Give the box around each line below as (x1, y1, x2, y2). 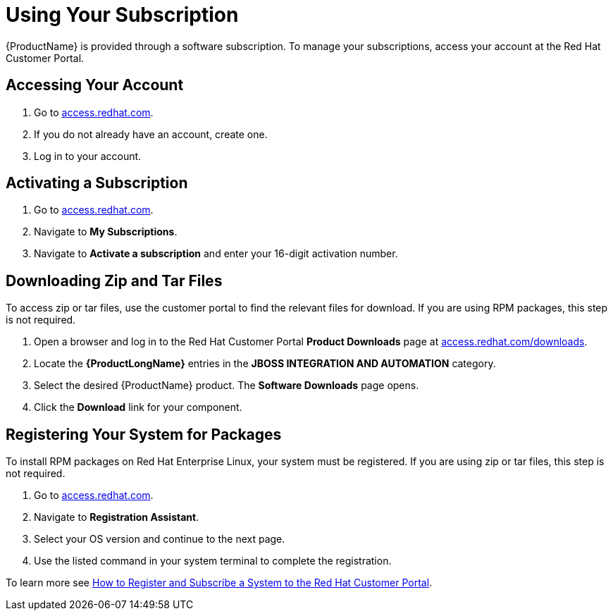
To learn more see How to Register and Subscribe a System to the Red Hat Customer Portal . (6, 577, 433, 589)
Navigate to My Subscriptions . (34, 226, 178, 238)
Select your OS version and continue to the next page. (34, 533, 285, 546)
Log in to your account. (34, 149, 142, 162)
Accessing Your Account (6, 76, 184, 94)
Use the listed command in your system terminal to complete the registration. (34, 555, 392, 567)
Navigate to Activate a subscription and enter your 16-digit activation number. (34, 247, 398, 260)
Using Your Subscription (6, 3, 239, 27)
